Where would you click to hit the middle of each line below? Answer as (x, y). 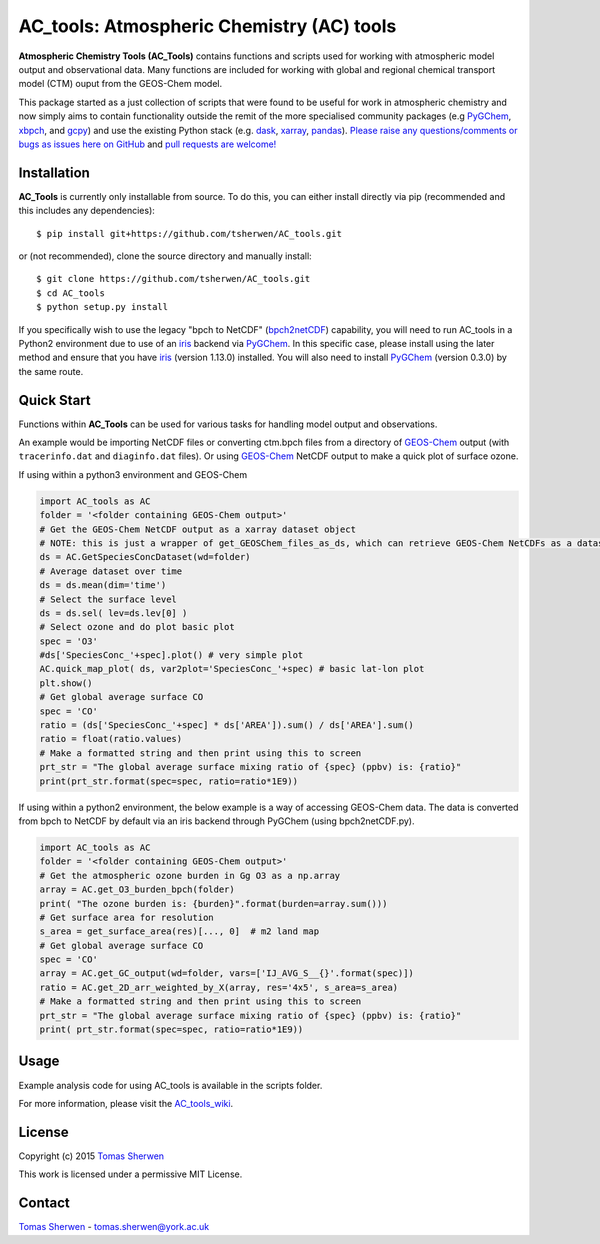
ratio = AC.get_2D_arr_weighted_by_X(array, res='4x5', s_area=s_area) (219, 987)
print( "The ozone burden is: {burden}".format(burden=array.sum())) (213, 903)
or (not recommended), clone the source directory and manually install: (165, 256)
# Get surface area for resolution (126, 917)
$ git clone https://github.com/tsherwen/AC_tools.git (173, 279)
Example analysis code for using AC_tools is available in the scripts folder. (170, 1085)
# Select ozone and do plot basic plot (137, 627)
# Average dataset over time (111, 571)
